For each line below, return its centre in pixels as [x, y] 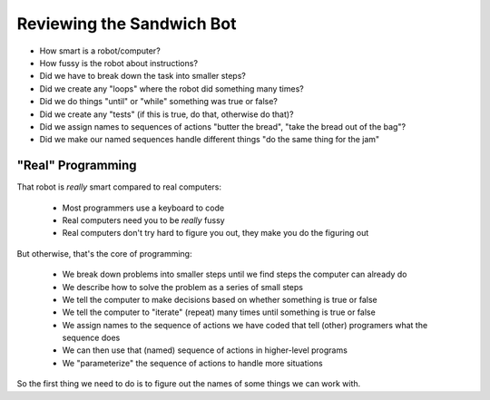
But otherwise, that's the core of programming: [104, 253]
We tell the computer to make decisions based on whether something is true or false [220, 299]
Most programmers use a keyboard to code [143, 208]
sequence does [91, 338]
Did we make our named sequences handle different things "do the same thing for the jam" [210, 140]
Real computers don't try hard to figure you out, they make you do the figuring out [216, 233]
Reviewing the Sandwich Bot [127, 24]
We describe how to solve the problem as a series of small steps [183, 287]
